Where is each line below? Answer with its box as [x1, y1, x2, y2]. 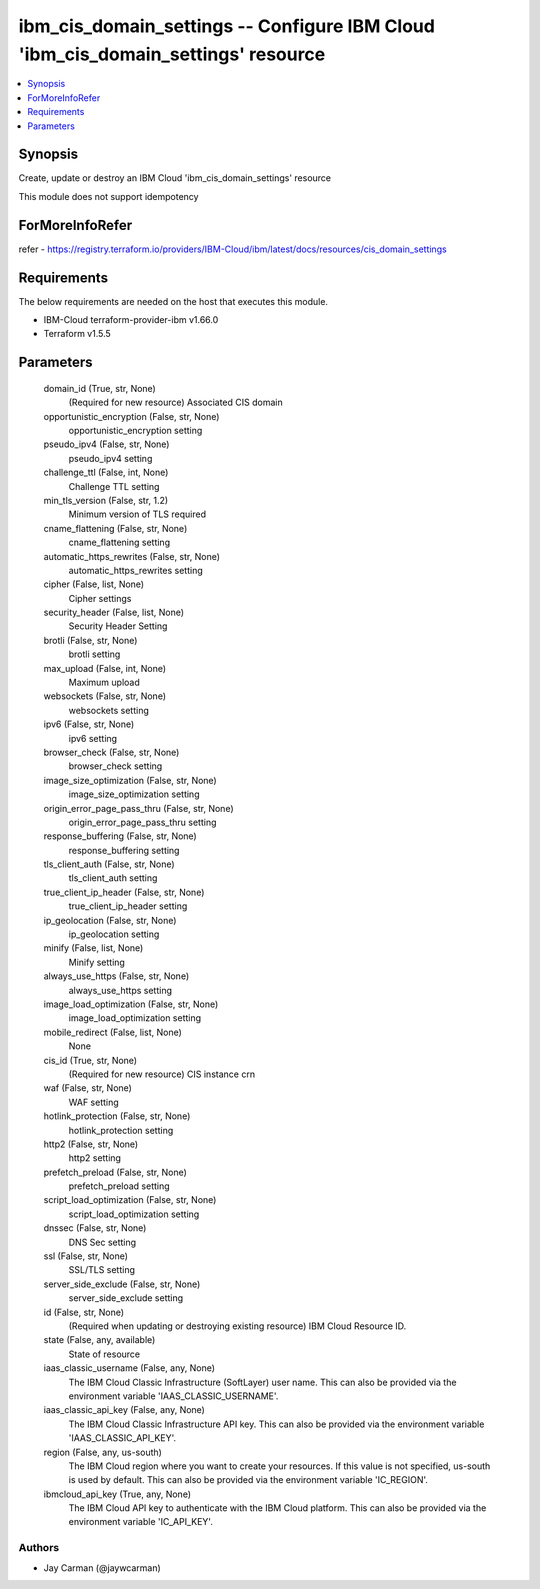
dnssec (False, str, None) [43, 1222, 147, 1234]
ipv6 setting [68, 732, 118, 744]
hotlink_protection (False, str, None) [43, 1110, 191, 1122]
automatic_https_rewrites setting [68, 564, 204, 576]
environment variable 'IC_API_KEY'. [68, 1516, 214, 1528]
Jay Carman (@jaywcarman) [43, 1561, 162, 1574]
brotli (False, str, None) [43, 634, 138, 646]
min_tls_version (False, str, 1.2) [43, 494, 169, 506]
